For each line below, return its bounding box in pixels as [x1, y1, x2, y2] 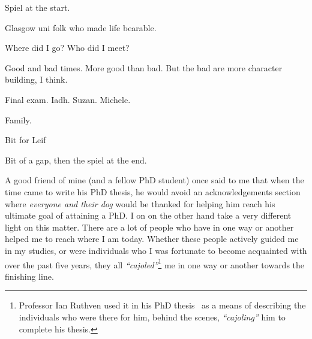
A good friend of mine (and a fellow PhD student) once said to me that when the [5, 174, 304, 186]
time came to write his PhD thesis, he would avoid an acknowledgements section [5, 185, 301, 198]
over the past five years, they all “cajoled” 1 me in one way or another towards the [5, 256, 305, 271]
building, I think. [5, 73, 68, 86]
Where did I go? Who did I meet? [5, 41, 130, 54]
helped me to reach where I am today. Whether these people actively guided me [5, 232, 299, 245]
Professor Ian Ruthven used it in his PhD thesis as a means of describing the [19, 299, 306, 311]
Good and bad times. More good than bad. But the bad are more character [5, 61, 283, 74]
